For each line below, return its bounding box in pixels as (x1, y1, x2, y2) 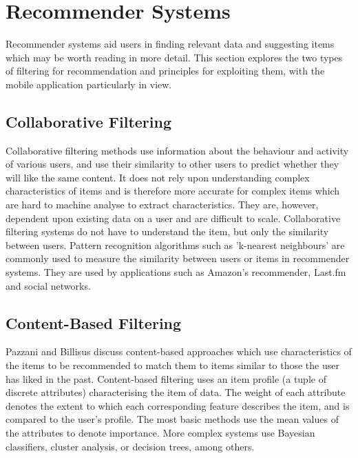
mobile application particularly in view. (6, 77, 172, 91)
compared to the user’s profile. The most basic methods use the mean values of (6, 412, 339, 426)
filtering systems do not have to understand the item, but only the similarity (6, 224, 329, 239)
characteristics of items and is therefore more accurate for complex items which (6, 183, 340, 198)
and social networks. (6, 278, 91, 292)
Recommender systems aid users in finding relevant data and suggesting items (6, 37, 335, 51)
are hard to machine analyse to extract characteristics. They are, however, (6, 197, 319, 212)
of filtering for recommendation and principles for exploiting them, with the (6, 63, 325, 78)
